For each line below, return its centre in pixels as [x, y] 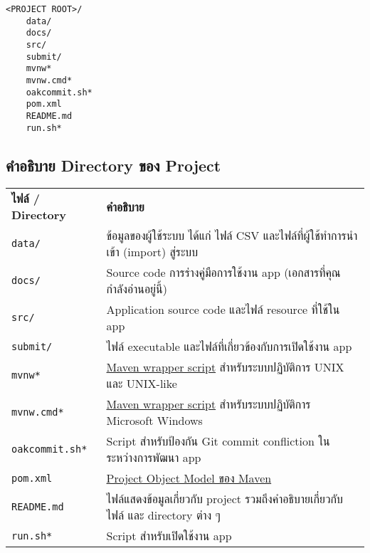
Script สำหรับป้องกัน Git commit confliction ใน [218, 441]
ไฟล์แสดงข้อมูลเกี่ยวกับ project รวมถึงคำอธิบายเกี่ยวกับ [224, 499]
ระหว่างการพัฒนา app [154, 458]
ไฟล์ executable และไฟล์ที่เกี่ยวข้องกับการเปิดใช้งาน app [229, 347]
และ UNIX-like [142, 384]
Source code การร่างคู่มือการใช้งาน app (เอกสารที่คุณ [223, 273]
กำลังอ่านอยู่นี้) [137, 289]
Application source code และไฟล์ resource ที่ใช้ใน [223, 310]
